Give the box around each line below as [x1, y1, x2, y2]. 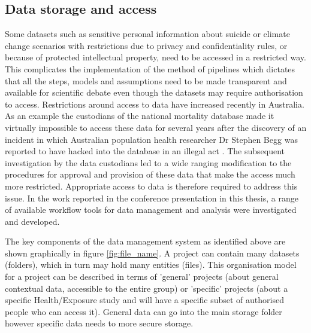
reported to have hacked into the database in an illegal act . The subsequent [5, 145, 285, 157]
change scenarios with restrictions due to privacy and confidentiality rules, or [5, 39, 288, 51]
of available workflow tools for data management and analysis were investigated [5, 203, 297, 216]
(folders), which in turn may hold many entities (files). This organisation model [5, 258, 297, 271]
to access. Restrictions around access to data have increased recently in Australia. [5, 97, 304, 110]
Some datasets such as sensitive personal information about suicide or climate [5, 28, 290, 40]
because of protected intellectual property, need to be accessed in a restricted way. [5, 51, 306, 63]
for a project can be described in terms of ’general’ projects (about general [5, 270, 279, 283]
